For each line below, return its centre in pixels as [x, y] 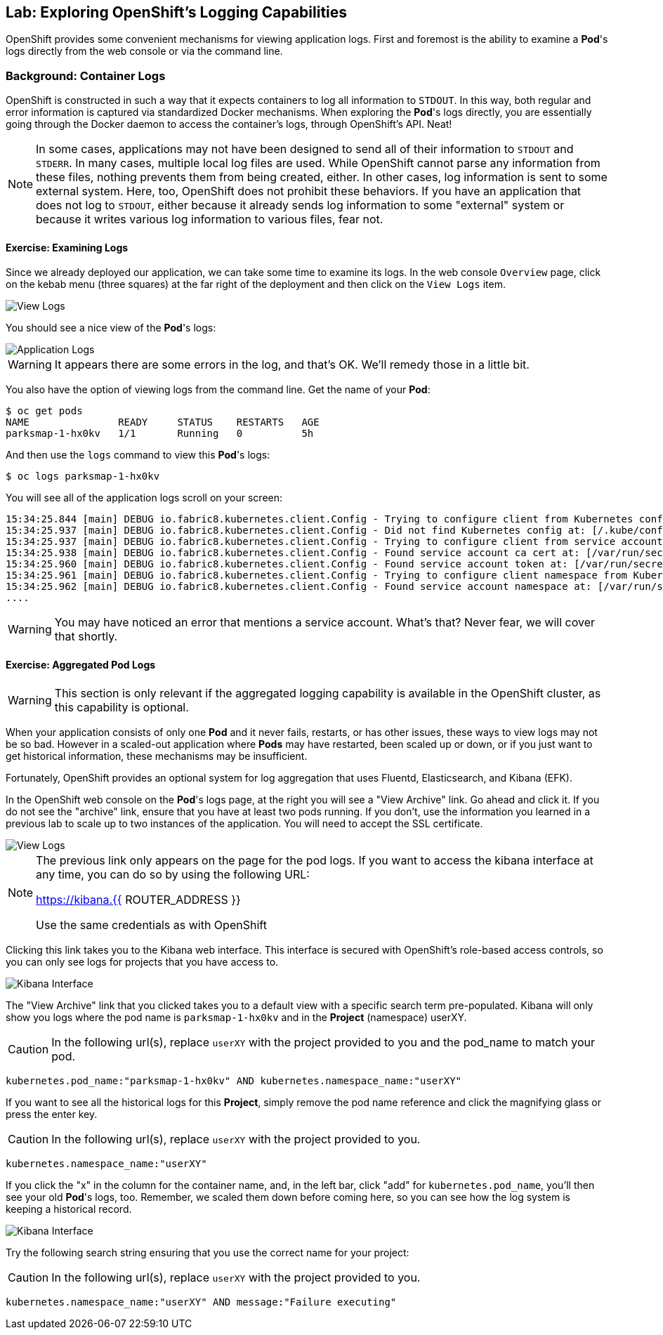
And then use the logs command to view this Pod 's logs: [138, 455]
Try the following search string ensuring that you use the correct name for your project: [208, 1252]
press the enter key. [52, 1114]
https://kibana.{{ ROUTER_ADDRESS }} [138, 899]
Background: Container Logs [86, 75]
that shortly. [86, 637]
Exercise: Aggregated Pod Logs [81, 665]
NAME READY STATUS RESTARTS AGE [163, 422]
